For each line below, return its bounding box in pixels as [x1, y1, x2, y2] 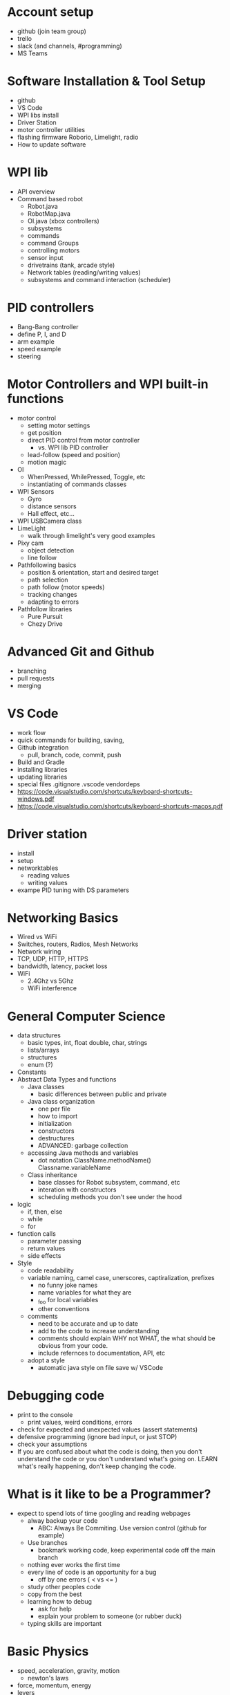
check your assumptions [17, 1440, 88, 1449]
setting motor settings [27, 421, 90, 429]
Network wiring [17, 947, 61, 956]
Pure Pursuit [27, 612, 64, 620]
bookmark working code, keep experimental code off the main [37, 1546, 215, 1555]
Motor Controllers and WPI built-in [7, 376, 209, 391]
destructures [37, 1134, 75, 1142]
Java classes [27, 1083, 65, 1091]
